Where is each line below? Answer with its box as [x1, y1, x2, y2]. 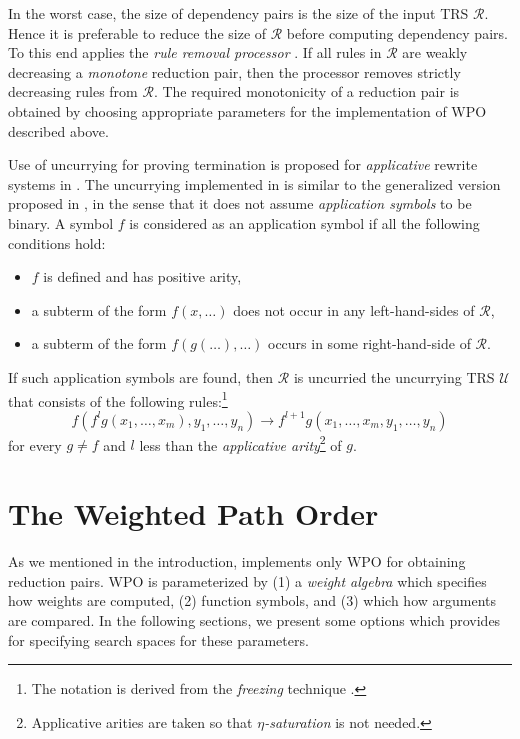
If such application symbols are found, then [8, 366, 274, 387]
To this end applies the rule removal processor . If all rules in [8, 42, 382, 63]
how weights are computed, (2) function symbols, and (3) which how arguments [8, 590, 497, 611]
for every [8, 434, 62, 455]
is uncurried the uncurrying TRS [293, 366, 495, 387]
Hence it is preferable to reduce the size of [8, 22, 267, 43]
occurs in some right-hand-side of [268, 333, 471, 354]
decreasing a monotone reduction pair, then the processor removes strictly [8, 61, 461, 82]
